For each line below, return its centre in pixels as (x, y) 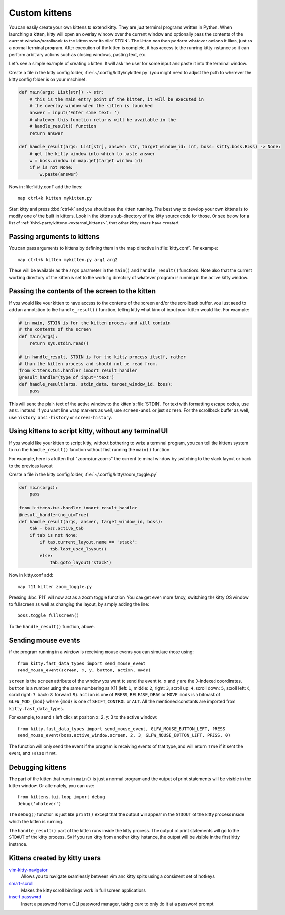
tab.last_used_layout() (78, 549)
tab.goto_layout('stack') (81, 563)
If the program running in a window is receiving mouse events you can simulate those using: (101, 652)
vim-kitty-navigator (28, 870)
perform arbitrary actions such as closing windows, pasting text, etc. (78, 55)
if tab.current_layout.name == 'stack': (89, 542)
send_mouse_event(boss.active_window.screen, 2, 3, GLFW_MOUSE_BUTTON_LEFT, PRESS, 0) (124, 735)
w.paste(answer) (59, 174)
